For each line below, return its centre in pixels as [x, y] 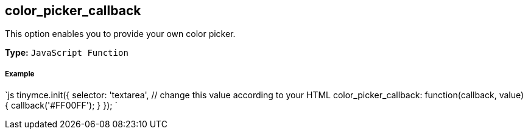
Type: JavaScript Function [67, 53]
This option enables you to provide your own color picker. [120, 34]
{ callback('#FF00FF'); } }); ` [61, 106]
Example [20, 74]
